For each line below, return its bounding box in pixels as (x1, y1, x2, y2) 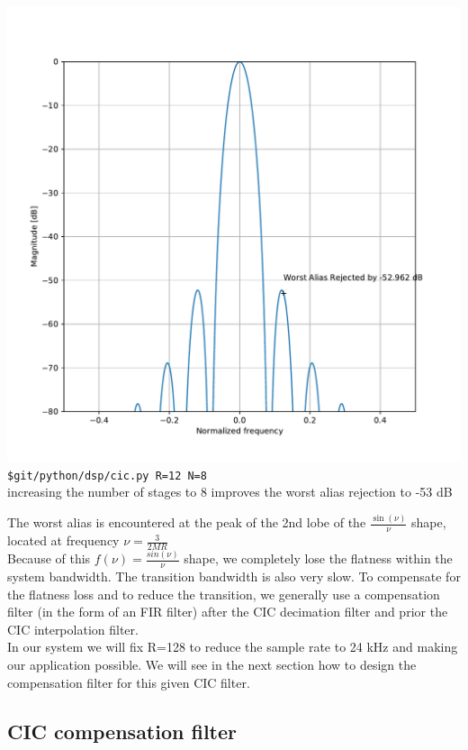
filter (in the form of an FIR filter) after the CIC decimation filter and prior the (7, 602, 448, 621)
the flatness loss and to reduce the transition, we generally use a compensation (7, 584, 440, 603)
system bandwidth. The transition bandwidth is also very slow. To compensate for (7, 567, 461, 586)
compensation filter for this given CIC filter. (7, 672, 250, 691)
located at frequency (7, 531, 120, 550)
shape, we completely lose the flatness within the (184, 549, 453, 568)
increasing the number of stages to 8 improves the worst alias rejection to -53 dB (7, 482, 453, 501)
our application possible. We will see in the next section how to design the (7, 655, 417, 674)
